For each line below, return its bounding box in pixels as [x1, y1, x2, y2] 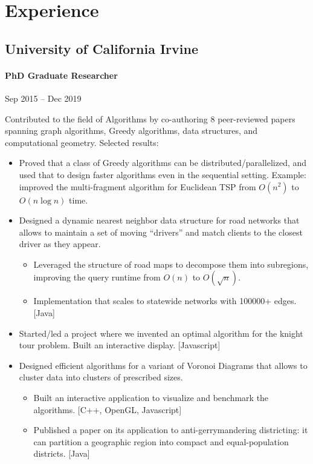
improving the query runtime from [33, 271, 161, 283]
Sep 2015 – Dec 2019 [5, 91, 82, 104]
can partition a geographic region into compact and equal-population [33, 435, 289, 448]
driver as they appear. [19, 237, 101, 250]
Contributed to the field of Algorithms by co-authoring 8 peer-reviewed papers [5, 112, 295, 125]
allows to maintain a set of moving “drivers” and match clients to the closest [19, 225, 303, 238]
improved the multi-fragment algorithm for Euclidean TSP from [19, 180, 256, 193]
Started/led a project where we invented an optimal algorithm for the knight [19, 326, 303, 339]
